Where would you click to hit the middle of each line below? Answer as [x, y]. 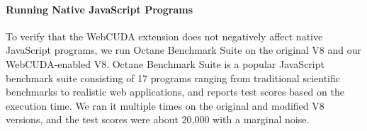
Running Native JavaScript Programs [100, 9]
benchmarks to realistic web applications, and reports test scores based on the [175, 92]
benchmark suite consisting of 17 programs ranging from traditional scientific [173, 78]
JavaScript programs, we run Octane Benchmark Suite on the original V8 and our [184, 50]
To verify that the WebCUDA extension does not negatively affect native [164, 36]
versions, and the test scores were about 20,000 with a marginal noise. [158, 119]
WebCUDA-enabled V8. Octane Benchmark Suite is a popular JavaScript [165, 63]
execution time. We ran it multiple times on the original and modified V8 [165, 105]
